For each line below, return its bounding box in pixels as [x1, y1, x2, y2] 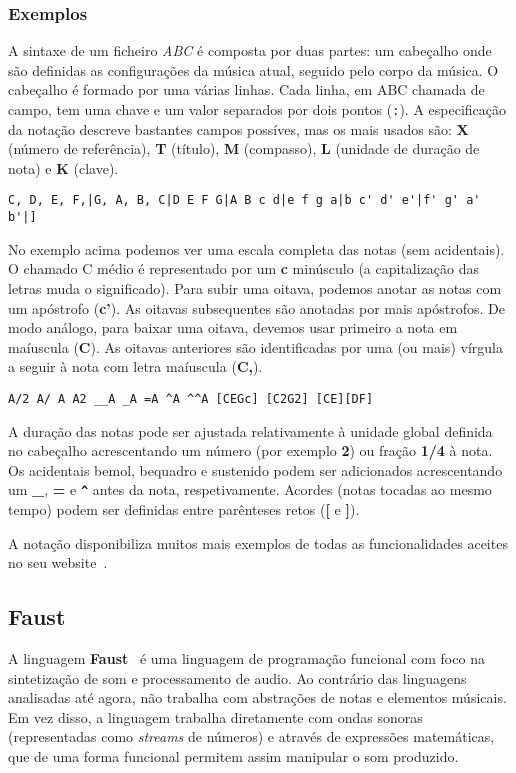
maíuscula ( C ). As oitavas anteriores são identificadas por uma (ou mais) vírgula [8, 336, 503, 357]
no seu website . [8, 552, 108, 573]
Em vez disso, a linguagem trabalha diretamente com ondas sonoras [8, 706, 423, 727]
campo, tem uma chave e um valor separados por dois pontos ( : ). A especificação [8, 99, 507, 119]
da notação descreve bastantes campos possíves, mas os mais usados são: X [8, 118, 469, 139]
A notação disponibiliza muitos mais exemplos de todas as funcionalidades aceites [8, 532, 508, 553]
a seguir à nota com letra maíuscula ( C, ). [8, 356, 263, 377]
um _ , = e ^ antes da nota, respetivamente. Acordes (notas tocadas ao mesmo [8, 479, 492, 500]
